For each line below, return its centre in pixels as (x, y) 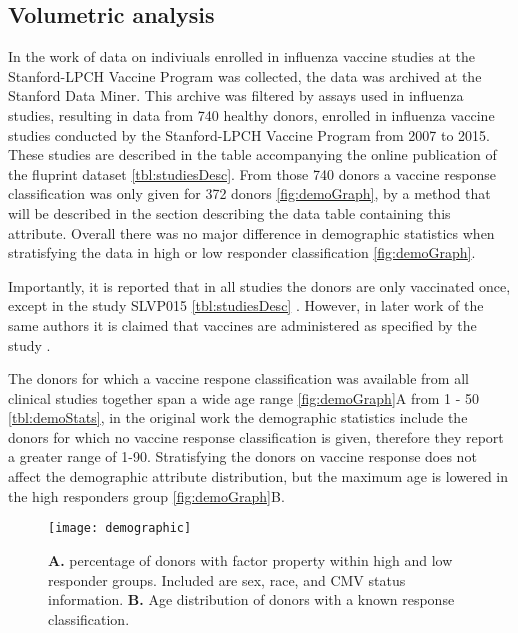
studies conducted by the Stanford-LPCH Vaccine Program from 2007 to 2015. (249, 134)
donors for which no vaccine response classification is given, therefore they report (256, 436)
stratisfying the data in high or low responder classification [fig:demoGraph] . (242, 252)
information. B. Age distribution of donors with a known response (251, 599)
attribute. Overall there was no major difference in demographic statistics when (251, 232)
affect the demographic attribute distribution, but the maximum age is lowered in (258, 476)
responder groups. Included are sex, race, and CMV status (227, 579)
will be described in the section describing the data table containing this (229, 212)
